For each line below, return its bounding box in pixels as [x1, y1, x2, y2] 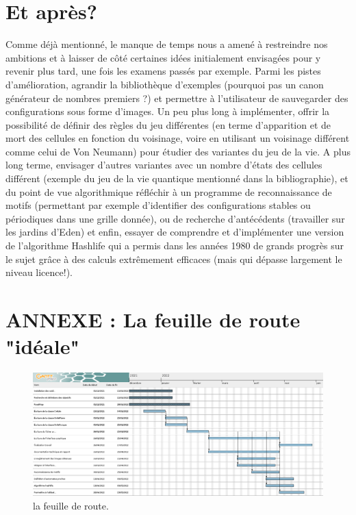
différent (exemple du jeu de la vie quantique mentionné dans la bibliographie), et [5, 171, 348, 186]
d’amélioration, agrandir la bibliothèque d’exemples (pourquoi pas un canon [5, 77, 324, 91]
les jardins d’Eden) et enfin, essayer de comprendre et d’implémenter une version [5, 225, 344, 239]
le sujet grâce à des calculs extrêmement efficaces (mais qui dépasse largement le [5, 251, 342, 266]
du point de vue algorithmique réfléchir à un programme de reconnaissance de [5, 184, 332, 199]
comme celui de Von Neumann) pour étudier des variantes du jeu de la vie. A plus [5, 144, 351, 158]
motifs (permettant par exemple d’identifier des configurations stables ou [5, 198, 311, 212]
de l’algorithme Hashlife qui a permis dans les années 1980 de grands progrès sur [5, 238, 344, 253]
